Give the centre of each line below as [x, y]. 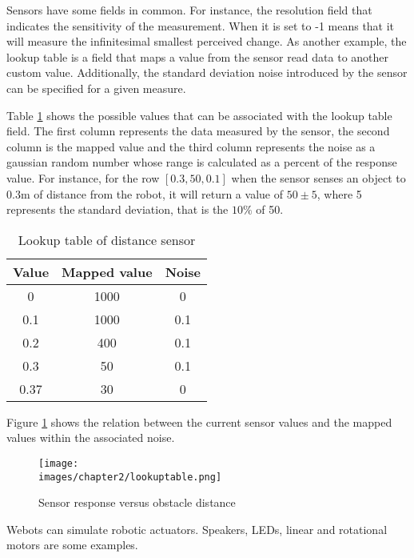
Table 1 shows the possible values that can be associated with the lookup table [199, 115]
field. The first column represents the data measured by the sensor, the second [198, 131]
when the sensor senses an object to [318, 177]
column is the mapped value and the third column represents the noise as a [191, 146]
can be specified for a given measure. [96, 88]
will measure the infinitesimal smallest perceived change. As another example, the [207, 41]
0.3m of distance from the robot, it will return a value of [145, 193]
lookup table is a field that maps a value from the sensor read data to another [198, 56]
